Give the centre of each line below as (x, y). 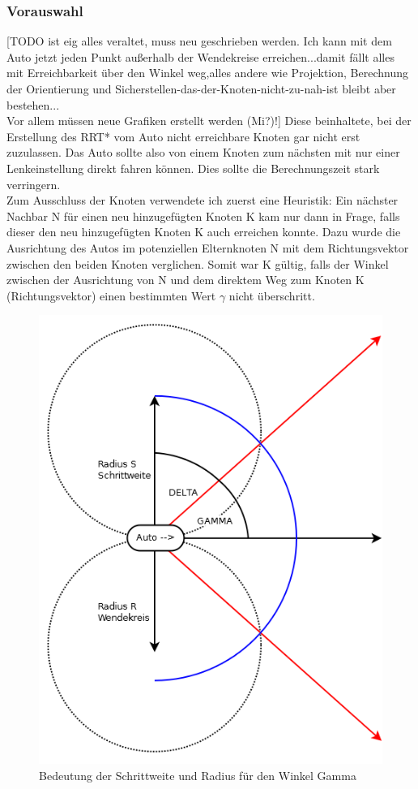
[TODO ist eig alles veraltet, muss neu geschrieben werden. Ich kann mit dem (199, 41)
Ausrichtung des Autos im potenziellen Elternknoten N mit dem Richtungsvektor (208, 247)
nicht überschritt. (272, 295)
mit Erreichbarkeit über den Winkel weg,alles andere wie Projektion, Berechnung (208, 73)
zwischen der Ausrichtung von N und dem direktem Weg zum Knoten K (186, 280)
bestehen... (33, 104)
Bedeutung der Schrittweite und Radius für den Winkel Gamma (198, 775)
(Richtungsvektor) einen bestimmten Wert (111, 295)
